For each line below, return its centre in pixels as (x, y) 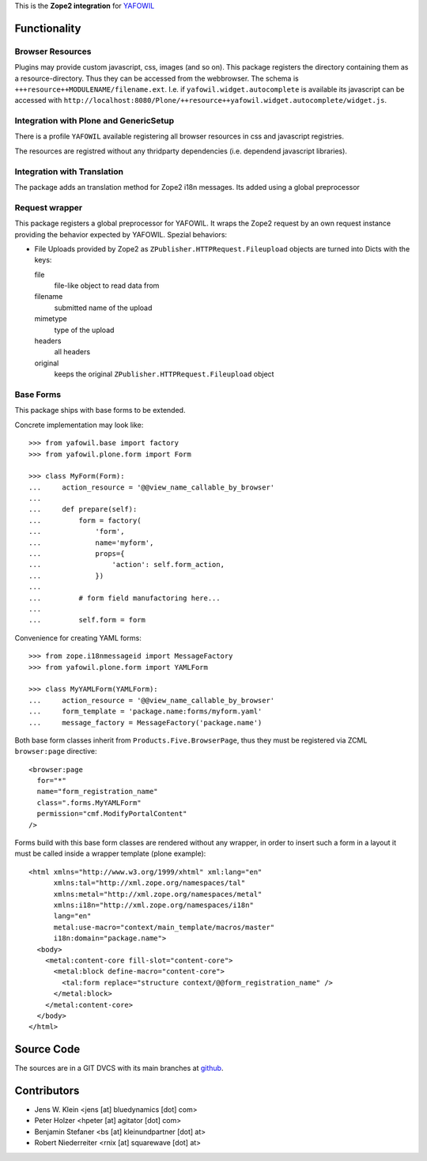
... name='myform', (91, 543)
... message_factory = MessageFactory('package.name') (145, 722)
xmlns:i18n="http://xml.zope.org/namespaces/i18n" (154, 905)
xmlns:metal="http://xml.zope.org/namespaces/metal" (158, 894)
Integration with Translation (69, 172)
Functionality (48, 28)
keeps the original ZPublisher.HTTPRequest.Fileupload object (164, 374)
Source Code (47, 1049)
